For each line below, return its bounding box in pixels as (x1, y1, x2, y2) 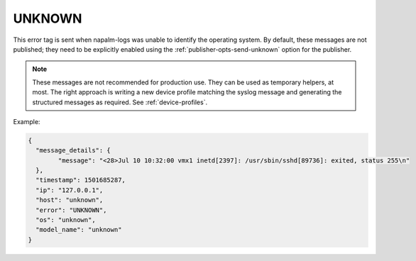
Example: (13, 117, 40, 126)
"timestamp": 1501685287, (35, 176, 126, 184)
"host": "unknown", (35, 196, 104, 204)
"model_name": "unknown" (35, 226, 122, 234)
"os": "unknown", (35, 216, 96, 223)
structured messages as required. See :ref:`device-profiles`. (32, 98, 208, 106)
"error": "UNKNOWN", (35, 206, 107, 214)
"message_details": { (35, 146, 111, 155)
